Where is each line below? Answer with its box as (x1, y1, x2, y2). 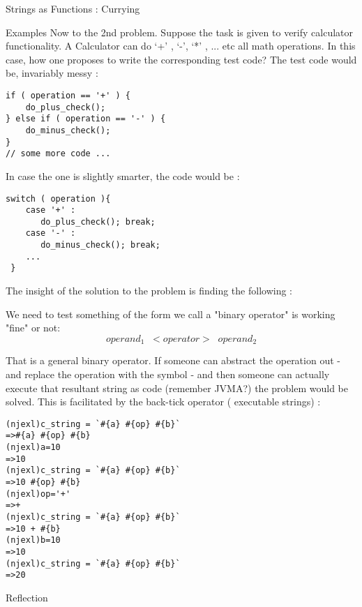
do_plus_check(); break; (40, 216, 156, 227)
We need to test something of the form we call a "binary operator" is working (6, 306, 335, 321)
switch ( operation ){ (6, 193, 111, 204)
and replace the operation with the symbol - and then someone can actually (6, 366, 330, 381)
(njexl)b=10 (6, 535, 61, 546)
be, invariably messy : (6, 66, 98, 80)
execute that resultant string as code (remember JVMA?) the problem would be (6, 380, 348, 395)
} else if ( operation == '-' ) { (6, 114, 166, 124)
